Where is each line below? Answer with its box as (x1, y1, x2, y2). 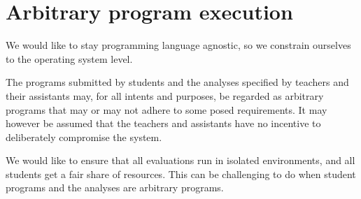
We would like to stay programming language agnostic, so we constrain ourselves (6, 38, 351, 52)
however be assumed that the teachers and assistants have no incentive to (6, 116, 321, 131)
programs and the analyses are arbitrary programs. (6, 180, 224, 195)
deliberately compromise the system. (6, 129, 162, 144)
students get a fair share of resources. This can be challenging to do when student (6, 166, 356, 181)
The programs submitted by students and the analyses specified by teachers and (6, 75, 349, 89)
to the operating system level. (6, 51, 133, 66)
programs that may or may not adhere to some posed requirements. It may (6, 102, 327, 117)
